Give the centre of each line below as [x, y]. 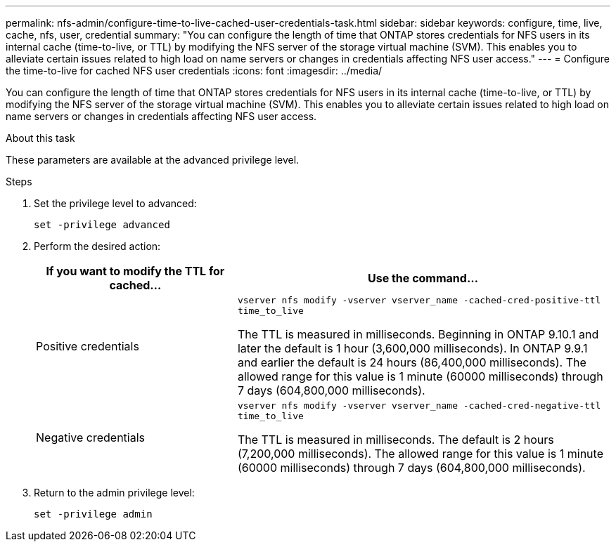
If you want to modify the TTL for [135, 271]
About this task [40, 138]
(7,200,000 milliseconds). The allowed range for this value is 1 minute [420, 454]
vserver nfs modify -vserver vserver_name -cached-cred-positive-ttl [419, 300]
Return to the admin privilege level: [114, 493]
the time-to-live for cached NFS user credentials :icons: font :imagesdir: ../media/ [194, 71]
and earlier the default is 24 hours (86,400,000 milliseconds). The [412, 362]
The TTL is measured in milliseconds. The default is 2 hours [396, 440]
